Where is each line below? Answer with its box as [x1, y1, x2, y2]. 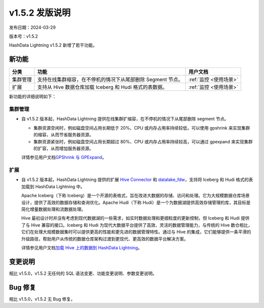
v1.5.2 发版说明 [9, 7, 71, 18]
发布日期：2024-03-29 [9, 24, 56, 30]
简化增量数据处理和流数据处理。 [21, 206, 86, 212]
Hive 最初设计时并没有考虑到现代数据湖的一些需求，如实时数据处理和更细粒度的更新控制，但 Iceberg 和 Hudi [21, 215, 240, 221]
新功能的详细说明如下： [9, 93, 56, 100]
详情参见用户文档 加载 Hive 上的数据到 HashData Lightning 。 [21, 244, 142, 250]
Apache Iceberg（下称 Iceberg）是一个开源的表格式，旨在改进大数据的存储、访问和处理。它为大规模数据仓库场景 [21, 193, 250, 198]
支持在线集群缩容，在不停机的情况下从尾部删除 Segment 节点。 [37, 76, 183, 83]
